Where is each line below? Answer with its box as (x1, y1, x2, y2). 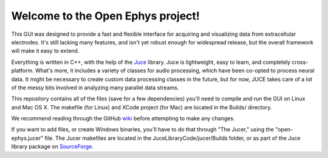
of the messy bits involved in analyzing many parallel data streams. (11, 84, 179, 91)
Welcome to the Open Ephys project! (11, 9, 200, 22)
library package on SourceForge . (11, 143, 94, 150)
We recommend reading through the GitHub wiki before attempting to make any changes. (11, 115, 235, 122)
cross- (292, 58, 309, 66)
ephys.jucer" (11, 134, 44, 142)
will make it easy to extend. (11, 47, 80, 55)
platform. (11, 67, 35, 74)
